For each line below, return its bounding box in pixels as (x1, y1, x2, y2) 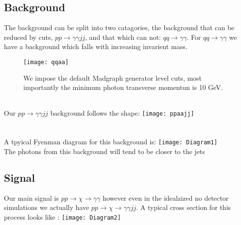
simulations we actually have (4, 202, 89, 212)
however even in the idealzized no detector (103, 192, 229, 203)
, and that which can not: (85, 32, 161, 42)
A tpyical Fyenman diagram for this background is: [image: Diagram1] (4, 137, 218, 147)
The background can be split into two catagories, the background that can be (4, 22, 235, 33)
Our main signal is (4, 192, 59, 203)
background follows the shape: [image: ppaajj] (50, 108, 194, 118)
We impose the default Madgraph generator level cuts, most (23, 72, 202, 83)
